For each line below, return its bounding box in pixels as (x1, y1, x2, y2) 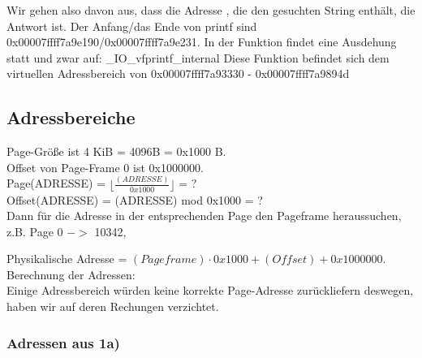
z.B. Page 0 (6, 222, 63, 239)
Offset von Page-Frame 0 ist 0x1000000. (6, 158, 204, 175)
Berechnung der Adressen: (6, 265, 136, 283)
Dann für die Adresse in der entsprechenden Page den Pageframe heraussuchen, (6, 207, 402, 224)
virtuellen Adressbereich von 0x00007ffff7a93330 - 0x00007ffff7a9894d (6, 65, 350, 82)
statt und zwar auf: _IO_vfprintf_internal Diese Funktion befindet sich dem (6, 49, 390, 66)
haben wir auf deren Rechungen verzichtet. (6, 298, 219, 315)
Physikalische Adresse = (6, 250, 127, 267)
